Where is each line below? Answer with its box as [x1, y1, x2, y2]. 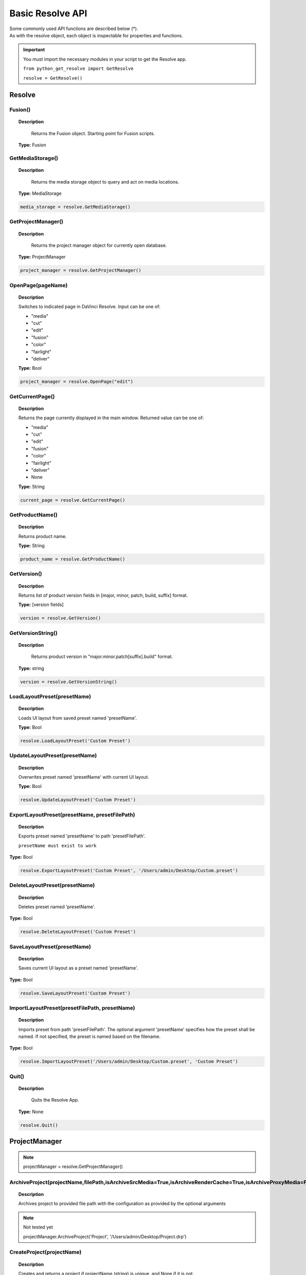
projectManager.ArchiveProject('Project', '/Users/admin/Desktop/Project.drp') [23, 1233, 187, 1239]
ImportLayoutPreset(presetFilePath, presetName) [9, 1005, 135, 1012]
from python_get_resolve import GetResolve [23, 66, 134, 71]
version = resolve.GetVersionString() [20, 679, 117, 684]
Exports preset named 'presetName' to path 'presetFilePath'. [18, 833, 146, 839]
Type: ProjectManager [18, 254, 66, 260]
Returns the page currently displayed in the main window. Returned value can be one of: [18, 415, 204, 421]
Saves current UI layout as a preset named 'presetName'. [18, 965, 139, 971]
